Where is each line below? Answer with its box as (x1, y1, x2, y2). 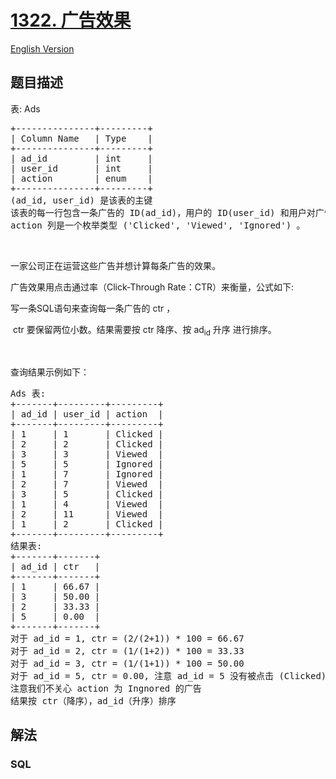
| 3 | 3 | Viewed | (10, 448, 164, 460)
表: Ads (10, 102, 41, 115)
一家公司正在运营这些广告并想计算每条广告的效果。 (10, 259, 221, 271)
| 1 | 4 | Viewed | (10, 498, 164, 510)
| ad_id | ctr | (10, 561, 101, 572)
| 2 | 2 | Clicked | (10, 438, 164, 450)
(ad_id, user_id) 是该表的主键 (10, 194, 153, 206)
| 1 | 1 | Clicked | (10, 428, 164, 440)
